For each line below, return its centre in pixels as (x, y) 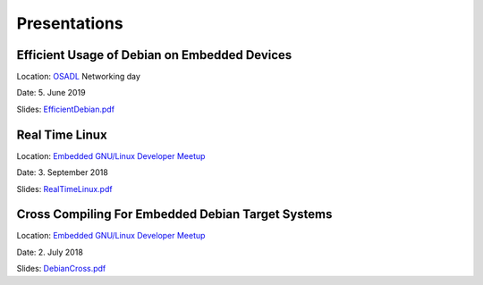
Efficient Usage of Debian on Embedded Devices (154, 55)
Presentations (70, 23)
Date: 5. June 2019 (51, 93)
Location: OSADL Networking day (78, 77)
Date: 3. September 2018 (63, 172)
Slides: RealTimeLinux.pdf (64, 189)
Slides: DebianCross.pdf (61, 269)
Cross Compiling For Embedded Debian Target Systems (174, 214)
